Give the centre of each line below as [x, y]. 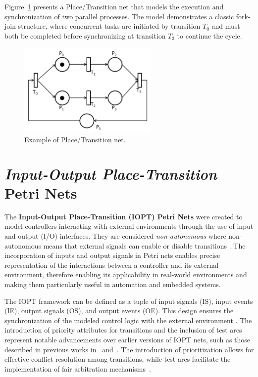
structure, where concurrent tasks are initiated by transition [109, 26]
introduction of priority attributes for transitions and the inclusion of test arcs [123, 330]
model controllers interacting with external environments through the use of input [129, 226]
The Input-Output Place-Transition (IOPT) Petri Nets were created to [124, 216]
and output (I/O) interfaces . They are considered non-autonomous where [115, 235]
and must [226, 26]
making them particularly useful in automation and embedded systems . [113, 284]
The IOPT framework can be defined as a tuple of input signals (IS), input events [129, 301]
